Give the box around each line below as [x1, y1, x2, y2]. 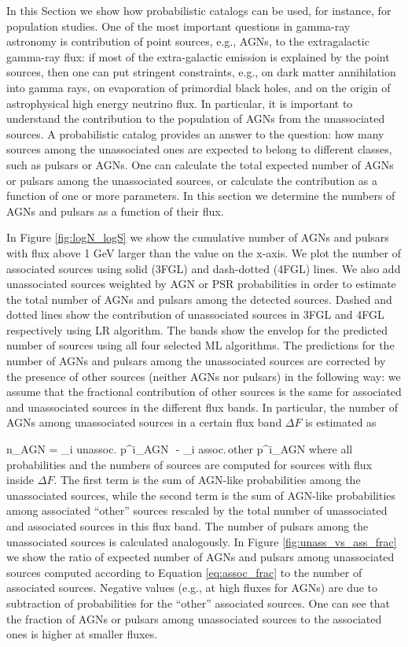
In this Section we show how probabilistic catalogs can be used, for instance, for [6, 2, 391, 18]
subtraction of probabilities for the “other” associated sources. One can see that [6, 594, 390, 611]
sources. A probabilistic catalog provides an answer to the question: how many [6, 125, 384, 142]
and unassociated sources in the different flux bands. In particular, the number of [6, 398, 399, 415]
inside [6, 471, 35, 488]
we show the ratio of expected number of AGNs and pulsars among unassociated [6, 549, 395, 565]
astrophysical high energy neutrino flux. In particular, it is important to [6, 94, 353, 111]
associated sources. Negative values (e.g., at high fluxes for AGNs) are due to [6, 579, 378, 596]
